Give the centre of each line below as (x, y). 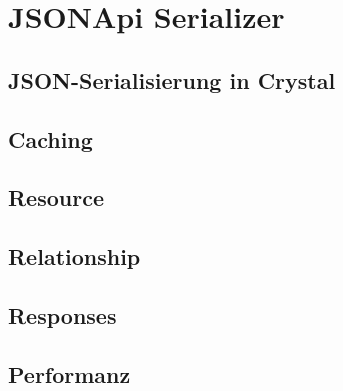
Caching (50, 138)
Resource (56, 197)
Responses (62, 314)
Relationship (74, 256)
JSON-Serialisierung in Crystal (172, 79)
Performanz (69, 373)
